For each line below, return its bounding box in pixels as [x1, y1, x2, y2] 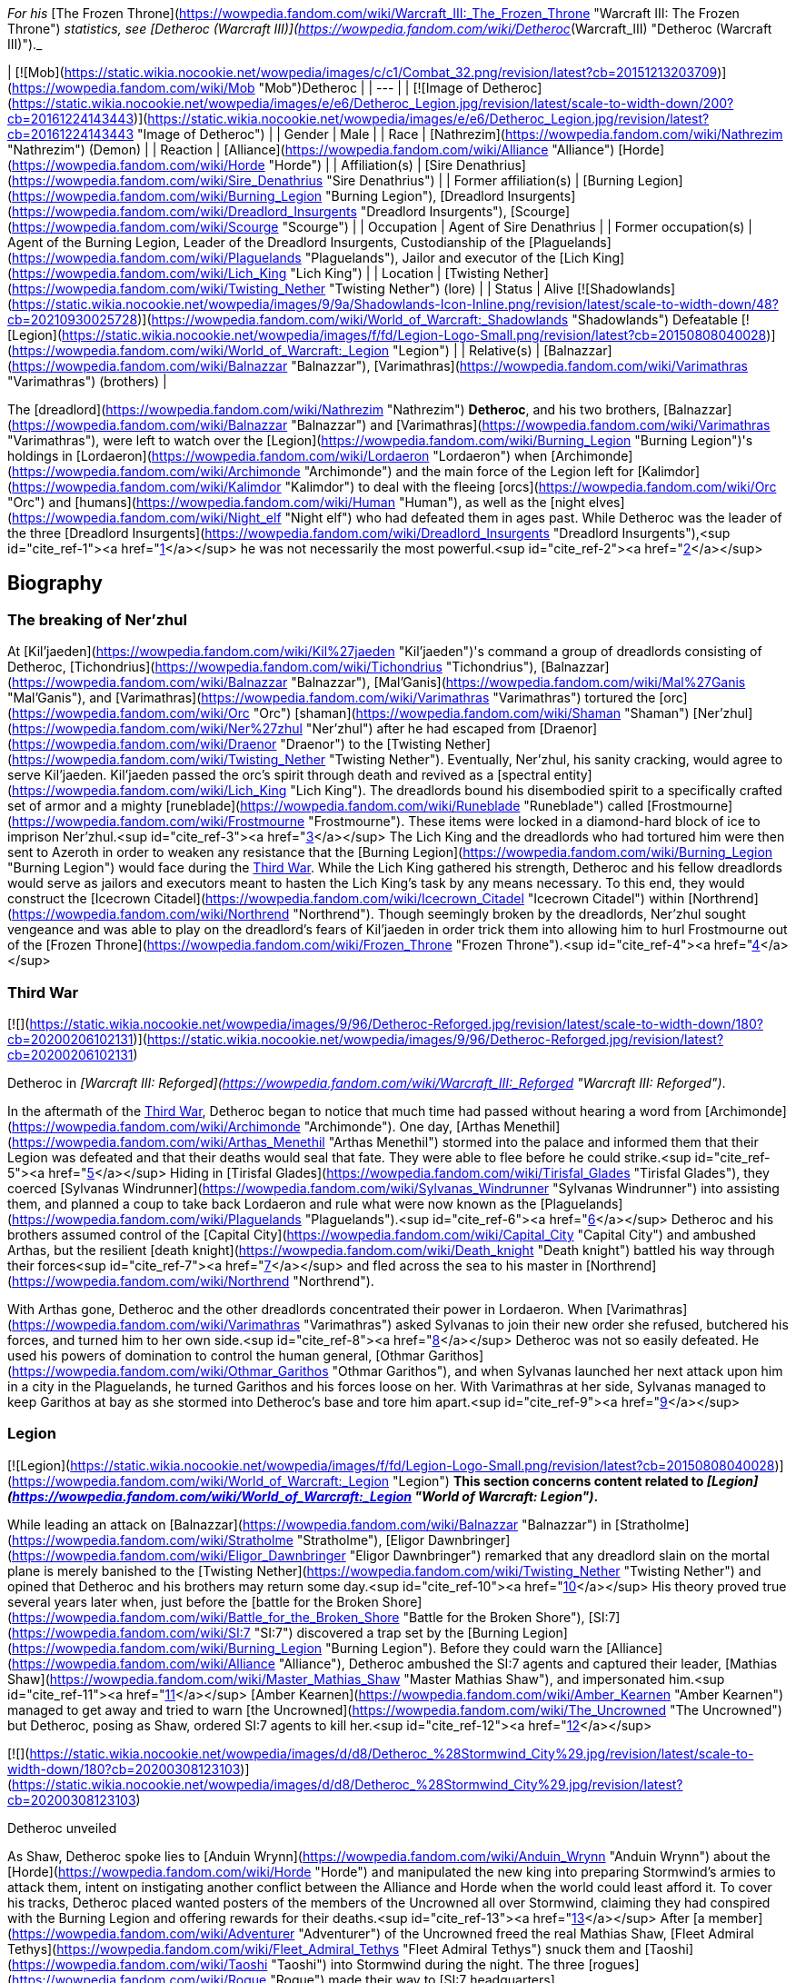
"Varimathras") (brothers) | [7, 374, 167, 389]
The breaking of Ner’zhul [7, 610, 187, 629]
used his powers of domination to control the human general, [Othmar [7, 1347, 425, 1363]
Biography [7, 572, 103, 595]
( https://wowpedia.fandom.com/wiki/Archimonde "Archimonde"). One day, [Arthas [7, 1118, 501, 1134]
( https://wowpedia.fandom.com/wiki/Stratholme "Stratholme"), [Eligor [7, 1531, 424, 1548]
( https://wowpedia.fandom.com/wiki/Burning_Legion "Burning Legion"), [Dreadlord [7, 188, 504, 204]
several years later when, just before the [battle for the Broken [7, 1593, 379, 1609]
